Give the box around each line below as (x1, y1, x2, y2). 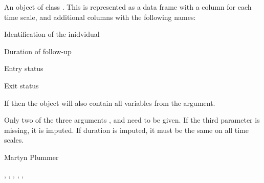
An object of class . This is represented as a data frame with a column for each (4, 2, 252, 12)
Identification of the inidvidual (4, 29, 100, 39)
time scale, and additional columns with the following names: (4, 11, 196, 22)
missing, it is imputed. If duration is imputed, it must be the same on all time (4, 124, 249, 135)
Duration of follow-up (4, 45, 72, 56)
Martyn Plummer (4, 151, 59, 162)
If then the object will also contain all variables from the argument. (4, 97, 215, 108)
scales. (4, 134, 24, 145)
